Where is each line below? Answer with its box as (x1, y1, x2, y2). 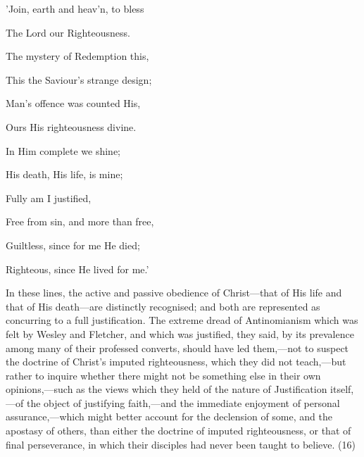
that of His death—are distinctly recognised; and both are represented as (6, 299, 320, 313)
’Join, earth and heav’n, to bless (6, 1, 144, 15)
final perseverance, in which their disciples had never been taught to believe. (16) (6, 437, 356, 451)
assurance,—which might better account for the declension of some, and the (6, 409, 332, 424)
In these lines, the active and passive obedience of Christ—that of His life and (6, 285, 342, 300)
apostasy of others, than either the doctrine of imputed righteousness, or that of (6, 423, 351, 438)
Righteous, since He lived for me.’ (6, 261, 149, 276)
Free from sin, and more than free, (6, 214, 154, 229)
